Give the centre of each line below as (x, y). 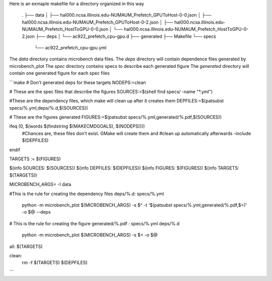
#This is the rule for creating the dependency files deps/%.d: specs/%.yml (87, 194)
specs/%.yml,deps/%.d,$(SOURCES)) (49, 108)
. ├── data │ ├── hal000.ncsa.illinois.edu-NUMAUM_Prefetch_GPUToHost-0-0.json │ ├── (117, 15)
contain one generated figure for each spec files (59, 73)
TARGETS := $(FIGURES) (35, 159)
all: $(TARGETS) (26, 246)
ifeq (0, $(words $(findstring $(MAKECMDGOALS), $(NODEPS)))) (77, 126)
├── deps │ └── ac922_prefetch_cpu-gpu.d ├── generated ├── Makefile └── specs (126, 36)
